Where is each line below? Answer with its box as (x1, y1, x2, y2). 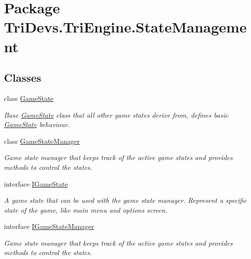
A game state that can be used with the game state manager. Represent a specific (4, 195, 247, 205)
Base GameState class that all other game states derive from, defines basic (4, 109, 228, 120)
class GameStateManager (4, 135, 80, 146)
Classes (4, 70, 41, 85)
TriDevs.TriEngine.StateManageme (4, 17, 247, 37)
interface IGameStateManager (4, 221, 94, 231)
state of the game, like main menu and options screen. (4, 204, 167, 215)
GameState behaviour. (4, 119, 70, 129)
